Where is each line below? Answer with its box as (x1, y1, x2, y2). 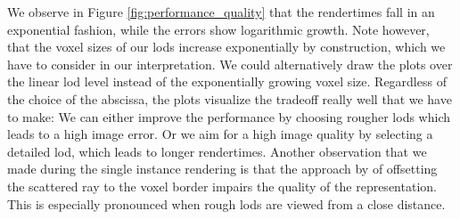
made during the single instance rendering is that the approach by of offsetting (7, 159, 438, 178)
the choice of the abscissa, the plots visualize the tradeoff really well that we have (7, 89, 452, 108)
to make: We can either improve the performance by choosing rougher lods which (7, 107, 451, 126)
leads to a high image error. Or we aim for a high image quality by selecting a (7, 125, 433, 143)
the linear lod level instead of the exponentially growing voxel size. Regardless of (7, 72, 447, 91)
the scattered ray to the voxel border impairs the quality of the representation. (7, 176, 437, 195)
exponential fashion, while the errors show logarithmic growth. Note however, (7, 20, 430, 38)
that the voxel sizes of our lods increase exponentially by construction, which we (7, 37, 446, 56)
